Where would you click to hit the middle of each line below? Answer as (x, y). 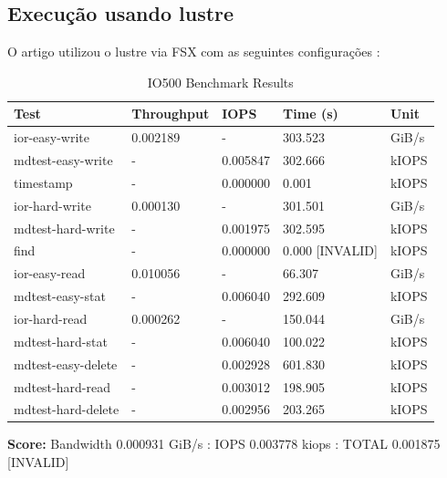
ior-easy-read (50, 273)
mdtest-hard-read (62, 386)
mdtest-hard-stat (61, 341)
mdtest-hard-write (64, 228)
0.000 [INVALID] (330, 250)
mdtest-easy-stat (60, 296)
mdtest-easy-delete (66, 364)
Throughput (171, 114)
